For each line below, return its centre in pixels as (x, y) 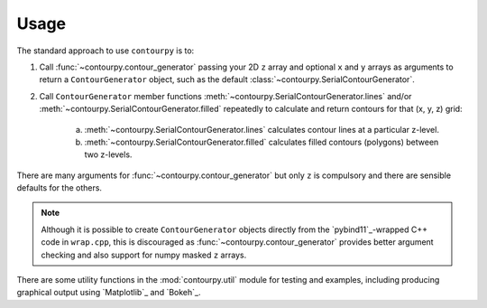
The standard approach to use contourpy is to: (106, 51)
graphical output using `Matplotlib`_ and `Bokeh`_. (109, 293)
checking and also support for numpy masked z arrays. (144, 255)
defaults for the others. (60, 188)
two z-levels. (108, 154)
